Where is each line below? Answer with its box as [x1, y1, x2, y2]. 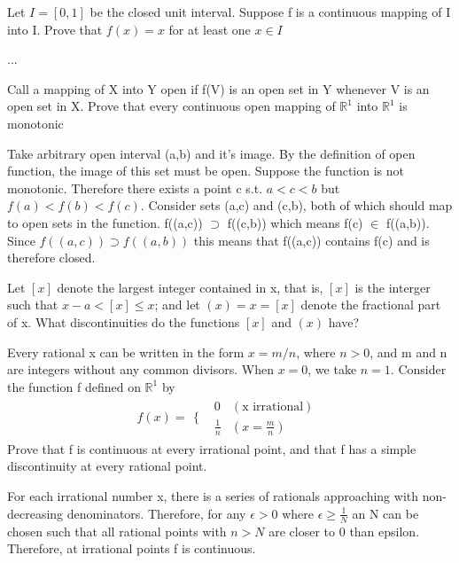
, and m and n [370, 342, 447, 361]
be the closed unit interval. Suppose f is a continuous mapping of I [89, 3, 451, 20]
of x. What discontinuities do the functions [7, 312, 240, 331]
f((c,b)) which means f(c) [227, 213, 363, 231]
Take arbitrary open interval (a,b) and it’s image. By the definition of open [7, 144, 416, 162]
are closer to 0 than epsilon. [268, 521, 420, 540]
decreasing [7, 504, 64, 522]
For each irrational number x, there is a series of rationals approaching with [7, 487, 419, 505]
